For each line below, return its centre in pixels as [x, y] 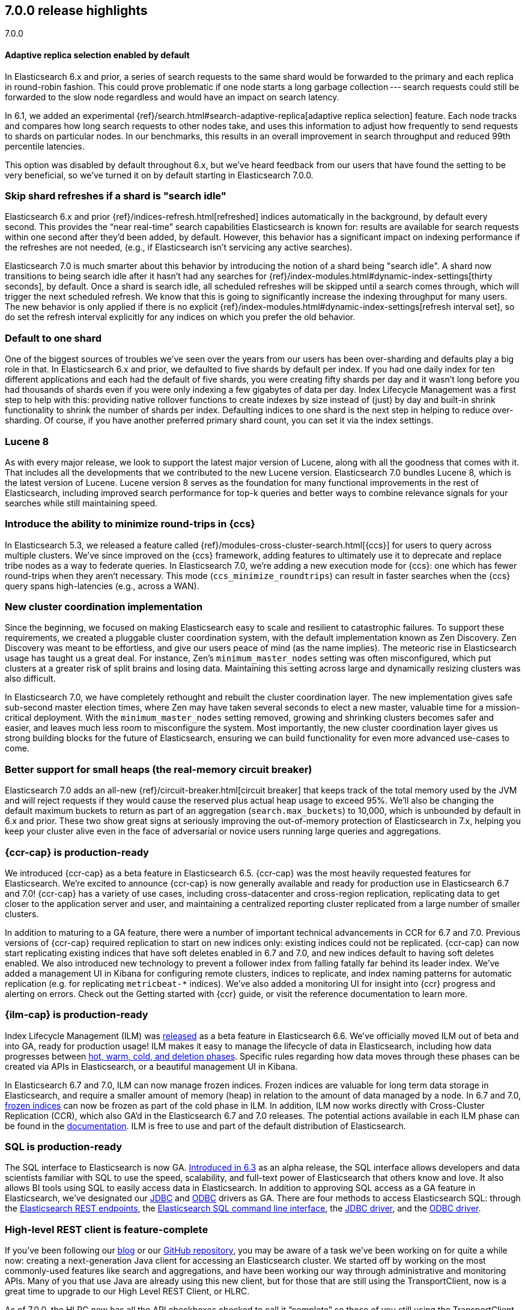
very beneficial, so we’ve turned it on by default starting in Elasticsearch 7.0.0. [159, 175]
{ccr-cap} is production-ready [77, 852]
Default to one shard [53, 338]
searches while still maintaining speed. [81, 503]
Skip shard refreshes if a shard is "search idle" [116, 196]
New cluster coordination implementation [104, 607]
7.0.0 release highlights [76, 11]
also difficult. [30, 679]
